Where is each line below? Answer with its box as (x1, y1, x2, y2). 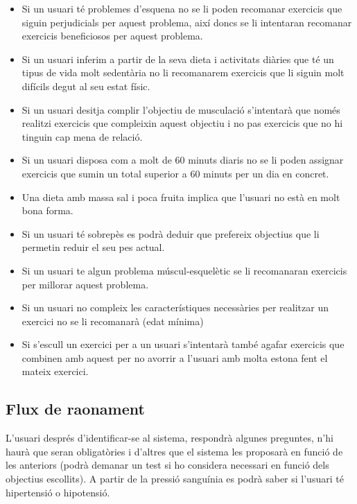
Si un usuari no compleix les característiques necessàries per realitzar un (21, 300, 329, 315)
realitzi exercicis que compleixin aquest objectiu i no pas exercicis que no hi (21, 116, 343, 130)
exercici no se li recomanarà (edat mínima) (21, 313, 204, 328)
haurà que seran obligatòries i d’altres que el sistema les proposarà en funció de (6, 444, 343, 458)
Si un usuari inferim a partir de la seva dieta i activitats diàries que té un (21, 51, 334, 66)
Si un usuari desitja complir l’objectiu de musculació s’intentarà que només (21, 102, 340, 116)
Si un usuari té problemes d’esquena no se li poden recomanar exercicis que (21, 1, 342, 15)
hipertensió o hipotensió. (6, 485, 110, 499)
